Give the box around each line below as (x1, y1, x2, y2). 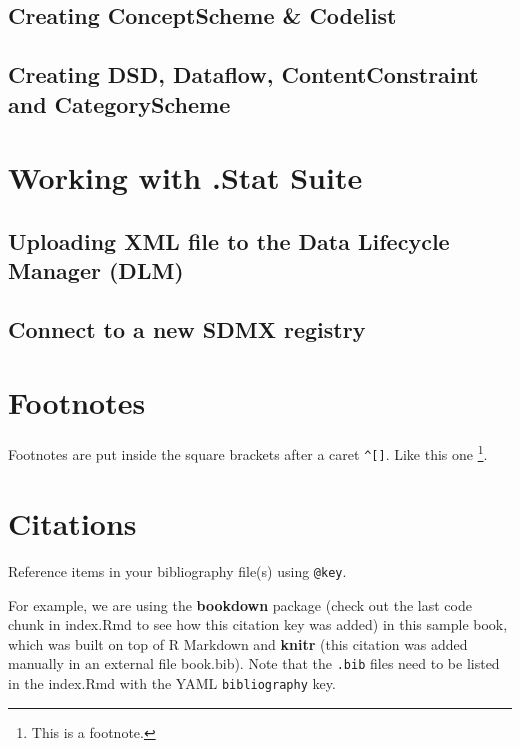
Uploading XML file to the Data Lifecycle (8, 225, 450, 256)
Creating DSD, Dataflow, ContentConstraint (8, 59, 479, 90)
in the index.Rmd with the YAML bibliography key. (8, 672, 336, 693)
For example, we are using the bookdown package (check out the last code (8, 594, 472, 615)
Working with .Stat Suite (8, 157, 363, 198)
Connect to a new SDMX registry (8, 313, 366, 344)
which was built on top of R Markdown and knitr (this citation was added (8, 633, 468, 654)
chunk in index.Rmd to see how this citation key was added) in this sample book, (8, 614, 508, 635)
